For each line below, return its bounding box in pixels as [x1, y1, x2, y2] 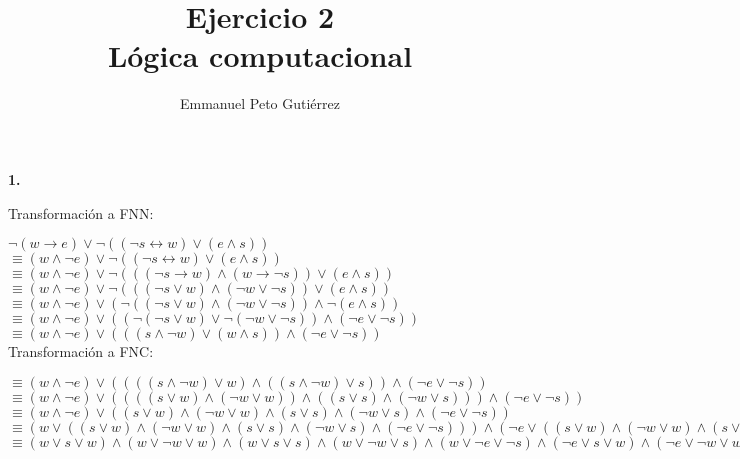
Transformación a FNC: [8, 341, 154, 362]
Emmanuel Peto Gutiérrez [179, 93, 340, 114]
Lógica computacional [107, 35, 413, 76]
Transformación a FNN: [8, 202, 154, 223]
